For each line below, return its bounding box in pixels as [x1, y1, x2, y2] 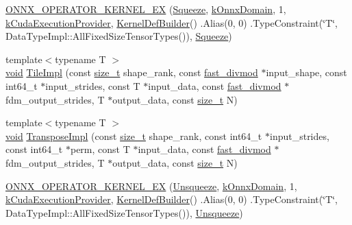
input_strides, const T [45, 78, 140, 93]
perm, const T [70, 142, 130, 156]
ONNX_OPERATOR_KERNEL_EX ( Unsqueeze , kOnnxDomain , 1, [5, 178, 297, 193]
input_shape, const [266, 65, 347, 80]
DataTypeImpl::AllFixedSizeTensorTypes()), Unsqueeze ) [5, 205, 243, 220]
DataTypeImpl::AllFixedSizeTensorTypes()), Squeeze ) [5, 29, 232, 43]
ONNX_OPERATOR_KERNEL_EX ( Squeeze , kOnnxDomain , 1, [5, 2, 286, 16]
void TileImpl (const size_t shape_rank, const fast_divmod [5, 65, 258, 80]
